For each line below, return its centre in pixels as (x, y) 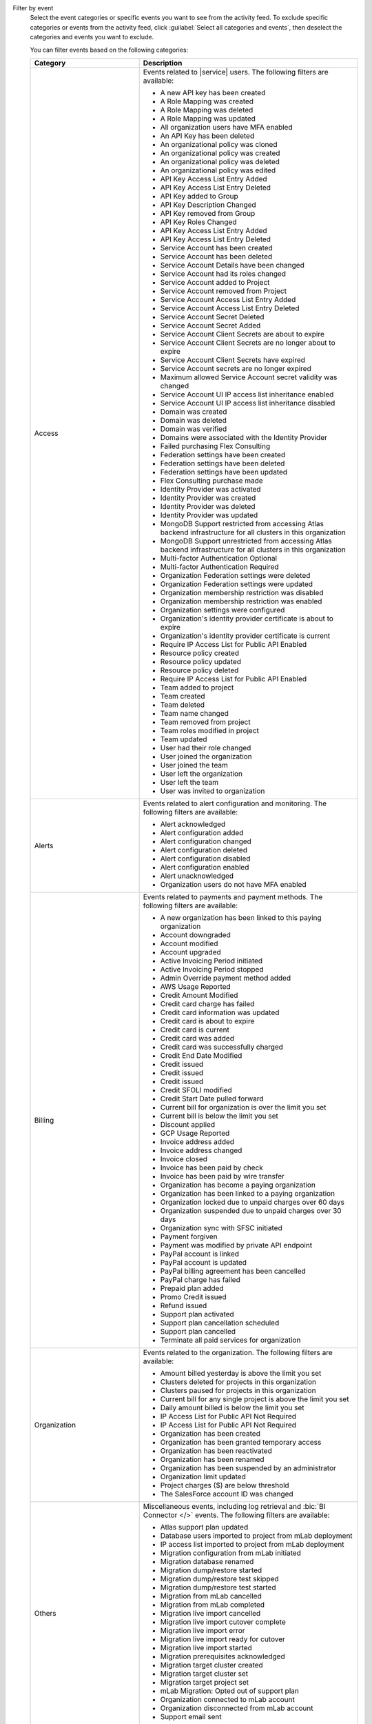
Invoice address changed (201, 1150)
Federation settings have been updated (224, 472)
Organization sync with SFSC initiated (221, 1227)
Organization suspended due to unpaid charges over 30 (251, 1210)
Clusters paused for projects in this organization (238, 1390)
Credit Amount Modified (199, 995)
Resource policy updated (200, 661)
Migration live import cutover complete (223, 1622)
